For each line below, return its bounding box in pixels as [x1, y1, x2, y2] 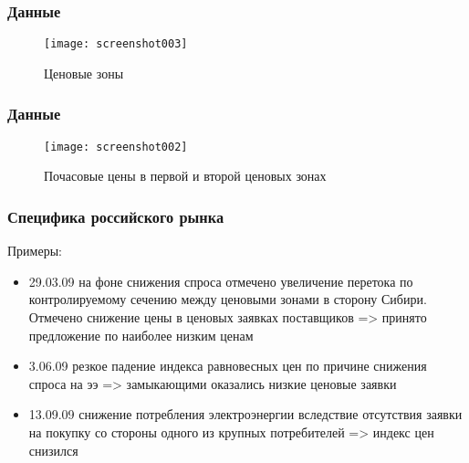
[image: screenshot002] [44, 140, 188, 153]
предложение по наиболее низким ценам [28, 325, 254, 344]
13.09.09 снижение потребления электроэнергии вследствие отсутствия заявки [28, 405, 463, 424]
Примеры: [7, 241, 62, 260]
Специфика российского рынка [7, 205, 224, 227]
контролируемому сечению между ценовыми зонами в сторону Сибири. [28, 289, 427, 309]
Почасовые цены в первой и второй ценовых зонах [44, 166, 327, 185]
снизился [28, 440, 78, 459]
